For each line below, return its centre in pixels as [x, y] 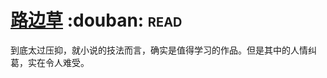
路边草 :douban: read [96, 20]
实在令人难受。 [58, 62]
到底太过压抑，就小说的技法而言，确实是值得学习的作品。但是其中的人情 [159, 50]
